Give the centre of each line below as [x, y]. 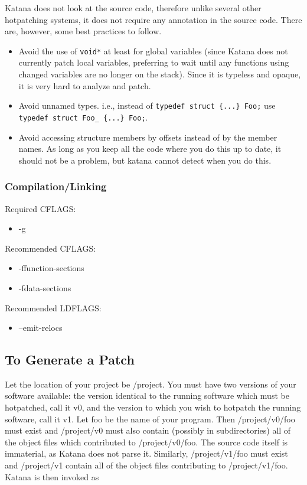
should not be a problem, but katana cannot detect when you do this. [145, 160]
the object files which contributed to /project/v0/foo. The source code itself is [146, 442]
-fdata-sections [45, 287]
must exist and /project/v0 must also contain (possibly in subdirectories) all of [148, 430]
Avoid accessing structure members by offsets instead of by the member [148, 137]
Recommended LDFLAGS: [53, 307]
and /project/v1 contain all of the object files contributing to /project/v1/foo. [146, 465]
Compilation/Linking [56, 186]
